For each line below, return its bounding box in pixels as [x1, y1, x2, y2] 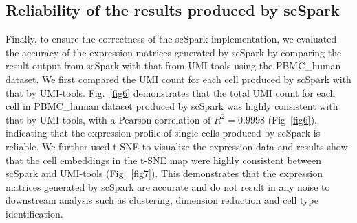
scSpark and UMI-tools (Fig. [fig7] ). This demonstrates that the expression [6, 166, 323, 180]
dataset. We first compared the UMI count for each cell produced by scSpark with [6, 71, 351, 86]
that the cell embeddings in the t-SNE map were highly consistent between [6, 152, 321, 167]
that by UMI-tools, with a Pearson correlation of [6, 112, 211, 126]
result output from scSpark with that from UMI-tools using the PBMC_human [6, 58, 341, 73]
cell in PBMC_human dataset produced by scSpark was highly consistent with [6, 99, 338, 113]
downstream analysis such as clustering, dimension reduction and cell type [6, 193, 318, 207]
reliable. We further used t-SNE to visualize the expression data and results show [6, 139, 348, 153]
